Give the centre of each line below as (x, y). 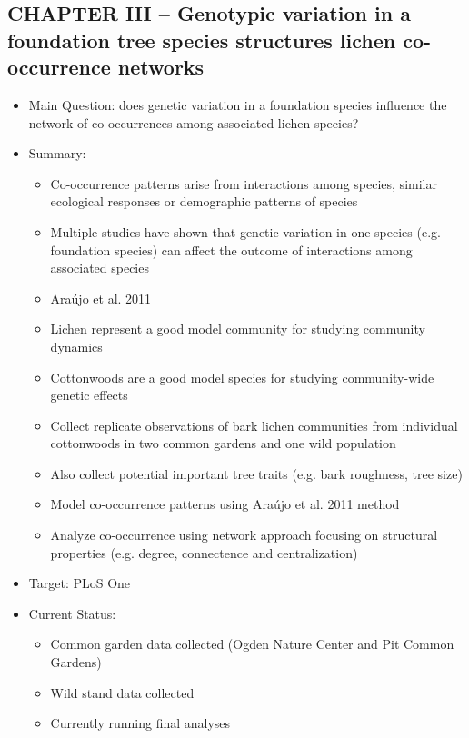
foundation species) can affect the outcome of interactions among (231, 249)
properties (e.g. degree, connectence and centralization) (204, 552)
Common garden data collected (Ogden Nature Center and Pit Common (252, 644)
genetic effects (89, 395)
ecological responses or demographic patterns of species (204, 201)
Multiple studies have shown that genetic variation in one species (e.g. (245, 231)
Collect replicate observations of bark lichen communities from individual (254, 425)
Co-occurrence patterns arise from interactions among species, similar (244, 183)
